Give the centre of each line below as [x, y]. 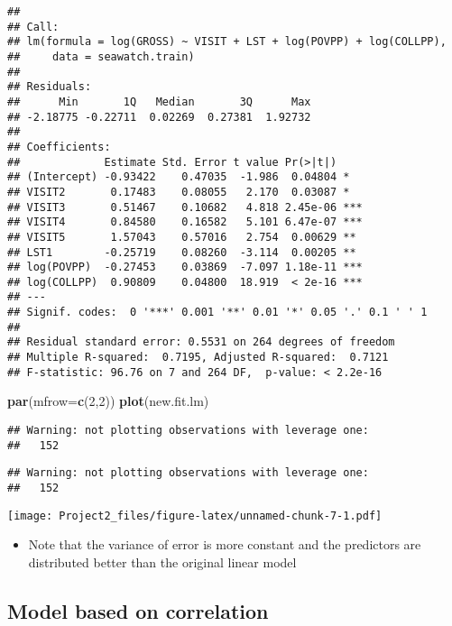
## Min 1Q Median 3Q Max [159, 101]
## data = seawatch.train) [101, 56]
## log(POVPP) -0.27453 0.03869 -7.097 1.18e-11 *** [185, 267]
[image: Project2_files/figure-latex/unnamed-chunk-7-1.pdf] [195, 516]
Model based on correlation [138, 610]
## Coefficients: [59, 147]
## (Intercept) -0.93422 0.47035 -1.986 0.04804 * [179, 177]
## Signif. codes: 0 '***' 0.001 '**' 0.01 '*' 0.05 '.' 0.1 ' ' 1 [217, 313]
